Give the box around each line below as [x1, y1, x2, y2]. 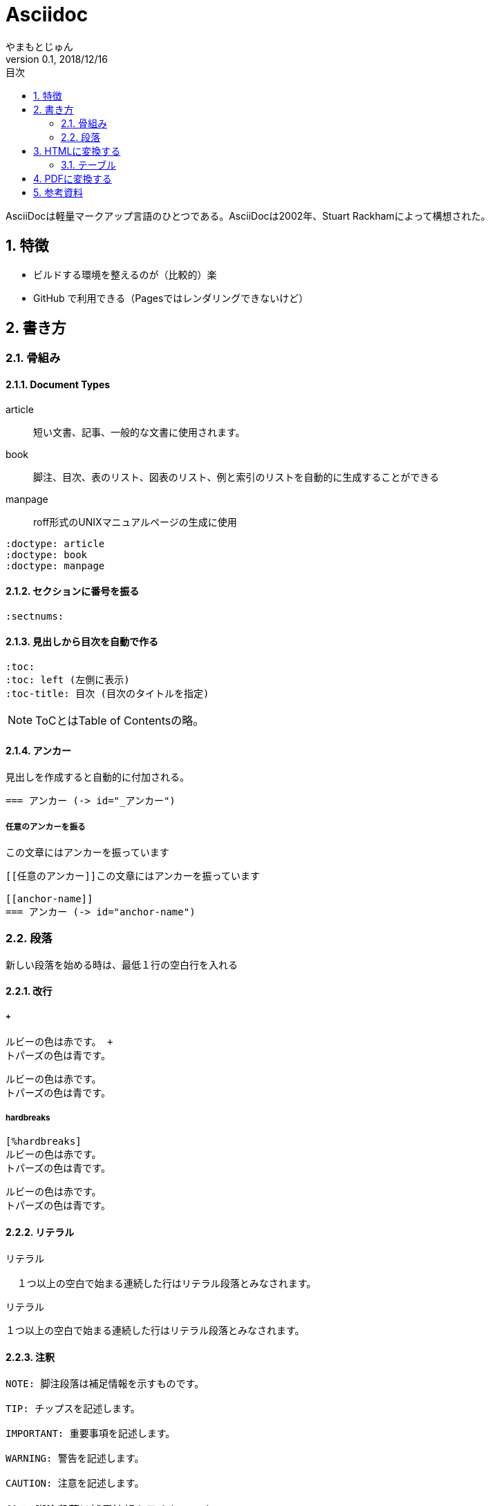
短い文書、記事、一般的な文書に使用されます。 [33, 426, 245, 438]
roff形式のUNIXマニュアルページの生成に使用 [33, 515, 237, 528]
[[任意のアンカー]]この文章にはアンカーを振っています [6, 870, 260, 882]
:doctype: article [6, 537, 105, 549]
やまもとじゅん [6, 40, 73, 53]
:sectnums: [6, 610, 64, 622]
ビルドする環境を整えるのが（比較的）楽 [33, 268, 217, 280]
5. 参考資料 [33, 186, 83, 198]
